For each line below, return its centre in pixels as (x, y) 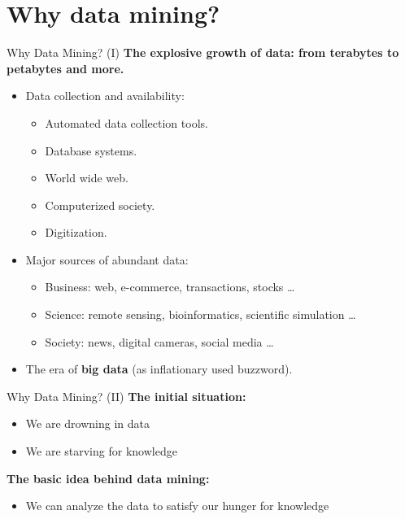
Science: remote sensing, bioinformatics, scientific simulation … (200, 314)
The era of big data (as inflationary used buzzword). (159, 369)
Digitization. (76, 232)
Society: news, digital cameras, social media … (159, 341)
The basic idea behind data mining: (108, 478)
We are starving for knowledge (101, 451)
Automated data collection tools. (126, 122)
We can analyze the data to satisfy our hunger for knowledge (177, 506)
